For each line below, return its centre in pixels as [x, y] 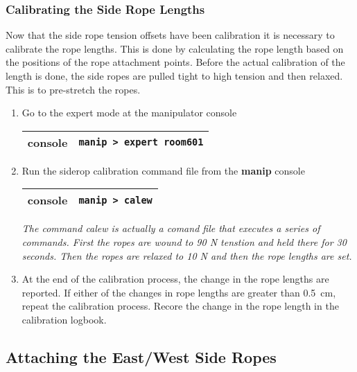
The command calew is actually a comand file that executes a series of [171, 228]
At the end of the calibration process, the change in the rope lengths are [175, 279]
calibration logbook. [64, 319]
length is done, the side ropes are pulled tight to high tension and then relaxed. [174, 76]
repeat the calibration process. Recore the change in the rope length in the [180, 306]
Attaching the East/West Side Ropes [141, 356]
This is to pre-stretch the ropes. [73, 89]
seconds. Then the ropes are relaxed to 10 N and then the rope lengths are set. [187, 255]
